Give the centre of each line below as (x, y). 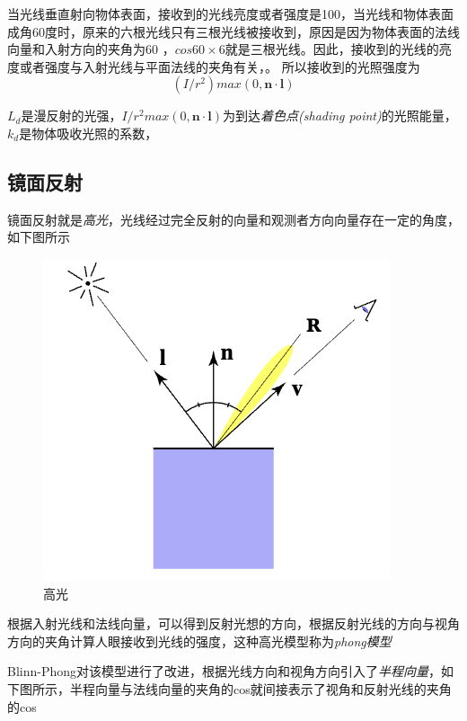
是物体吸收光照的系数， (88, 133)
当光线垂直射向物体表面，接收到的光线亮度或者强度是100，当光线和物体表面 (230, 13)
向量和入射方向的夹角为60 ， (91, 49)
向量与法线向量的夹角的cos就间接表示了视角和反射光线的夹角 (273, 688)
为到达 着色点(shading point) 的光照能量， (340, 116)
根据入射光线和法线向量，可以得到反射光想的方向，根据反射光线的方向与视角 (233, 623)
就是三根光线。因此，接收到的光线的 (332, 49)
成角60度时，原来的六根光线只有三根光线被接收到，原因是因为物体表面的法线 (233, 31)
